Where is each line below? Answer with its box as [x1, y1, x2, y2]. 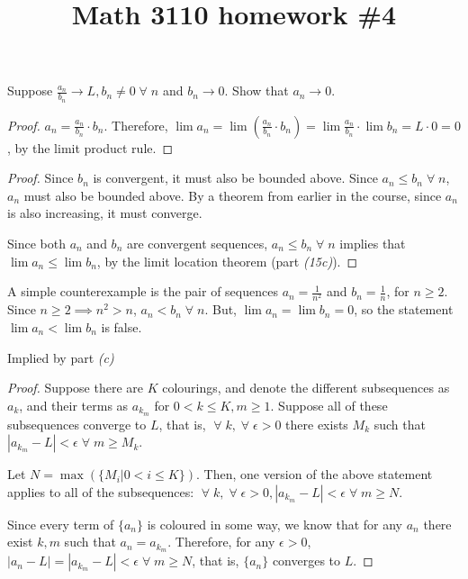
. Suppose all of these [270, 395, 388, 414]
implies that [339, 233, 406, 252]
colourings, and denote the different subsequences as [162, 378, 450, 397]
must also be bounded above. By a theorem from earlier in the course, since [23, 185, 442, 204]
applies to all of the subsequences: [7, 482, 194, 501]
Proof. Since [7, 168, 74, 187]
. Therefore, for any [167, 532, 275, 551]
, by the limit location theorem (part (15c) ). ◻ [96, 251, 358, 270]
